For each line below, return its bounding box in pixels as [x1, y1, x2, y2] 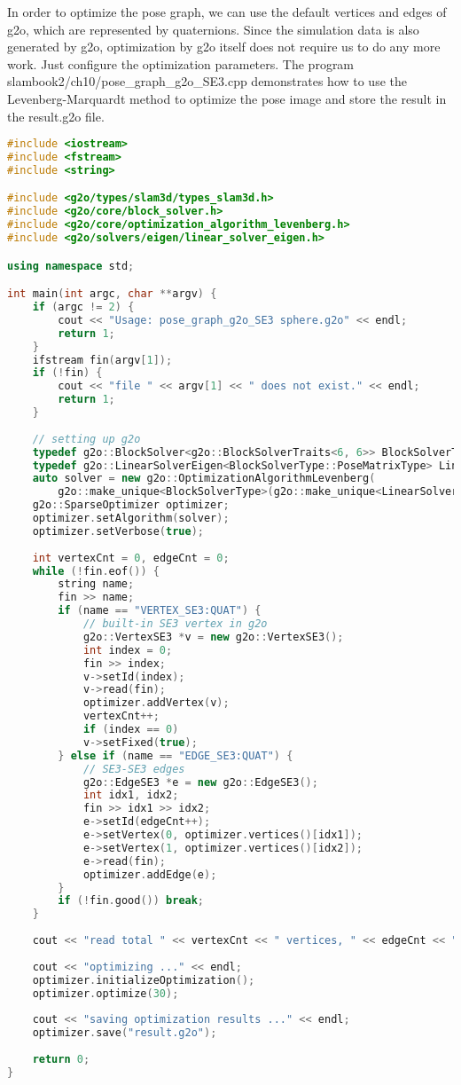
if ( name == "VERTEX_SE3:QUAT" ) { [58, 604, 262, 617]
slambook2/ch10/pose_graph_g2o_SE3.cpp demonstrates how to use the [7, 72, 407, 90]
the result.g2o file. [7, 106, 105, 125]
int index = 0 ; [82, 643, 173, 657]
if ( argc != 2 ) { [32, 301, 135, 313]
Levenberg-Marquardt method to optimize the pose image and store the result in [7, 89, 447, 107]
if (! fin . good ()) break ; [58, 894, 205, 908]
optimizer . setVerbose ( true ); [32, 524, 204, 538]
